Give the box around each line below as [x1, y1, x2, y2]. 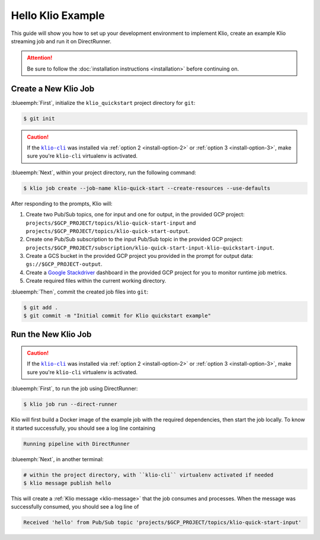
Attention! [27, 54, 53, 62]
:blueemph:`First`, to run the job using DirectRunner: [11, 385, 138, 392]
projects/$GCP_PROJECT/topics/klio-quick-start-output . [25, 227, 190, 234]
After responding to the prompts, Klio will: [11, 200, 113, 207]
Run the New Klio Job [11, 330, 92, 340]
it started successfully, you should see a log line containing [11, 424, 155, 432]
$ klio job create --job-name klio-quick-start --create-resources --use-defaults [23, 184, 271, 191]
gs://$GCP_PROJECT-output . [25, 261, 103, 268]
